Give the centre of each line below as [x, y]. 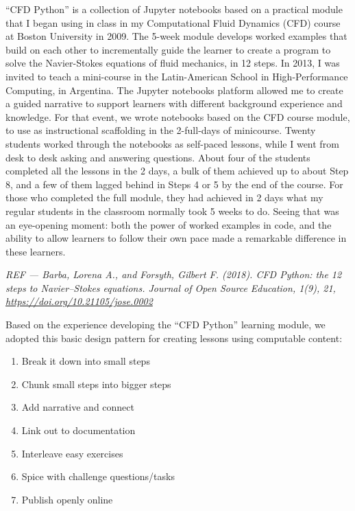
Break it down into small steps [86, 361]
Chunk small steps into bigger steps [96, 384]
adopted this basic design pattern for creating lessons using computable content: [174, 338]
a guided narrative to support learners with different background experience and [174, 103]
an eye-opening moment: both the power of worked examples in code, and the [169, 224]
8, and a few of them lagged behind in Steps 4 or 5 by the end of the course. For [174, 184]
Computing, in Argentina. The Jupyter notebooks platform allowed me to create [174, 90]
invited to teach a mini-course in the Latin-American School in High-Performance [177, 76]
